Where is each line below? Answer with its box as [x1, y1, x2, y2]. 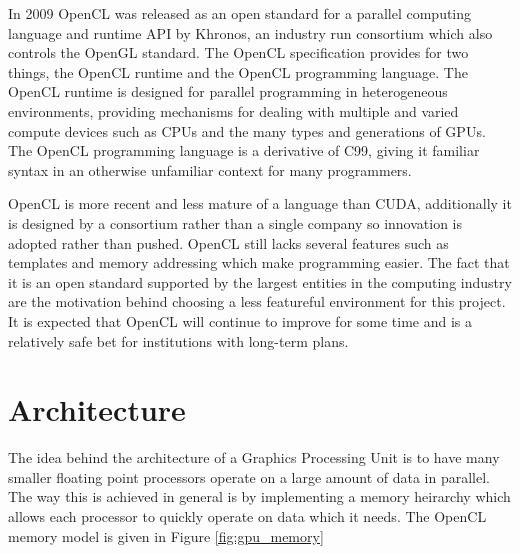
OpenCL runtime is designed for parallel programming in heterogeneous [8, 81, 448, 102]
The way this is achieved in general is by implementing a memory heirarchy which [8, 486, 511, 507]
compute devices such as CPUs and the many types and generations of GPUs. [8, 120, 486, 141]
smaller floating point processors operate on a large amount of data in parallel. [8, 466, 491, 487]
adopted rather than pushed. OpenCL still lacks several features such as [8, 232, 449, 253]
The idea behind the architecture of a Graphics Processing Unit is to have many [8, 447, 500, 468]
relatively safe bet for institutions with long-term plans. [8, 330, 349, 351]
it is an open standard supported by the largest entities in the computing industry [8, 271, 512, 292]
